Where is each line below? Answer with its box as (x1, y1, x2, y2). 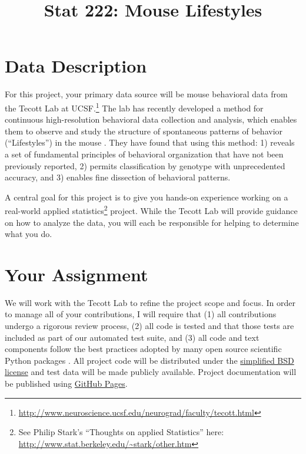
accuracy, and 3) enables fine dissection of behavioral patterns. (5, 171, 231, 183)
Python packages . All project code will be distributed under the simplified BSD (5, 354, 294, 366)
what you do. (5, 228, 52, 240)
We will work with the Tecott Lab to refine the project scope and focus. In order (5, 296, 296, 308)
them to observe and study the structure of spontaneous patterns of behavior (5, 124, 283, 137)
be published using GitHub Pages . (5, 377, 128, 390)
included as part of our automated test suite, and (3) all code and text (5, 331, 260, 343)
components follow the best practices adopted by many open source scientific (5, 343, 282, 355)
